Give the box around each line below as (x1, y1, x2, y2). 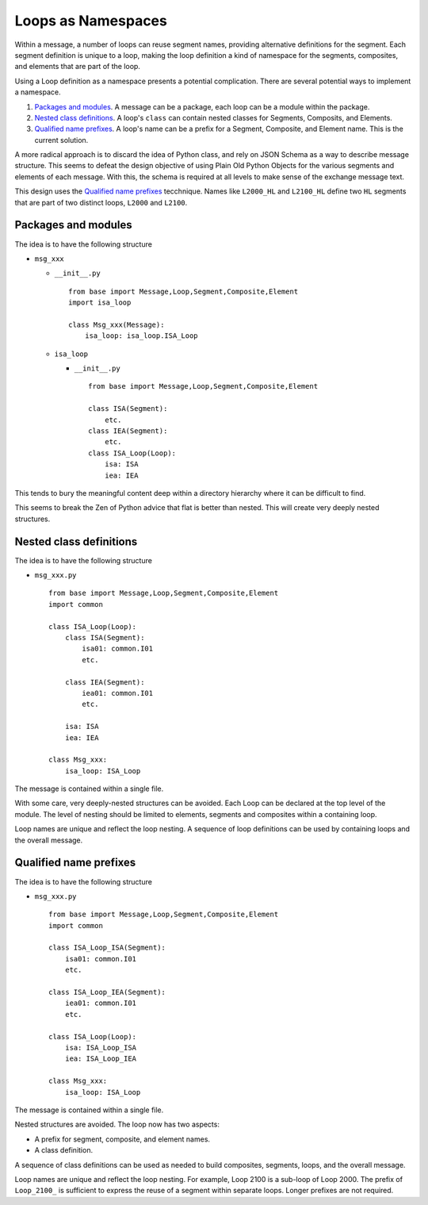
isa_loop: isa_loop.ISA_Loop (84, 332, 198, 340)
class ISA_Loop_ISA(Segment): (48, 943, 166, 952)
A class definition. (34, 1146, 94, 1155)
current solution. (34, 135, 89, 144)
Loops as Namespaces (14, 12, 168, 29)
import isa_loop (68, 298, 132, 307)
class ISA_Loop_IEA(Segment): (48, 988, 166, 997)
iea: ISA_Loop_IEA (64, 1054, 137, 1063)
